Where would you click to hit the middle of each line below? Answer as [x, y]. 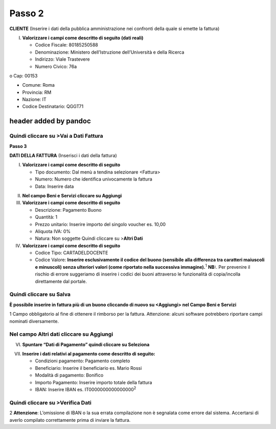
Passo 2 [27, 13]
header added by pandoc [50, 121]
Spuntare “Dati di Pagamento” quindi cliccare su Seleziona [86, 344]
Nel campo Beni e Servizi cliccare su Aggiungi [72, 195]
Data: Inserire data [54, 186]
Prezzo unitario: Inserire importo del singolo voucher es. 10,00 [100, 224]
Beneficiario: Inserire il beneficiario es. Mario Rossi [88, 368]
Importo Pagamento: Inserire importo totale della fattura [94, 382]
